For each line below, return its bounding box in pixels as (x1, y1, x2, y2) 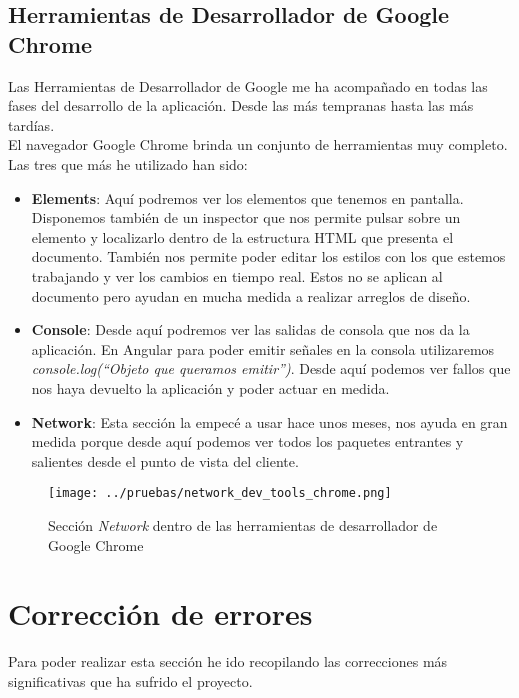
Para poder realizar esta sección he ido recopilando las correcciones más (8, 651, 448, 672)
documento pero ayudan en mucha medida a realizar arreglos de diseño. (31, 285, 471, 306)
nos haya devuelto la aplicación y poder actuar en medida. (31, 377, 390, 398)
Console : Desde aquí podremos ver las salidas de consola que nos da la (31, 319, 470, 340)
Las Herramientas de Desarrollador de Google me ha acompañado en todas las (8, 75, 488, 96)
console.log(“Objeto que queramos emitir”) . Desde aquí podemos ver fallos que (31, 358, 511, 379)
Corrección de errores (8, 593, 313, 634)
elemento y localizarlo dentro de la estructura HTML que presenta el (31, 226, 454, 247)
